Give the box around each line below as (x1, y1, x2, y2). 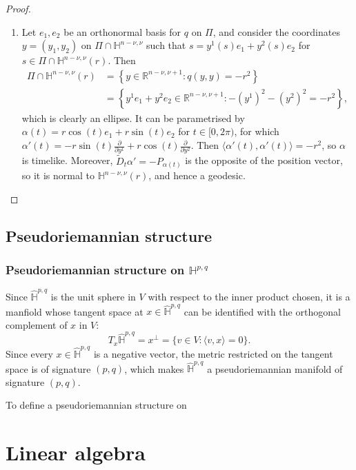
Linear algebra (6, 438, 146, 467)
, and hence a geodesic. (148, 168, 246, 183)
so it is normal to (21, 168, 95, 183)
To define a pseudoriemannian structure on (6, 398, 187, 412)
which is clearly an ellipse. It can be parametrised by (21, 110, 245, 125)
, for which (234, 124, 279, 139)
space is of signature (6, 361, 91, 376)
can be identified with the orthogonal (184, 304, 341, 318)
